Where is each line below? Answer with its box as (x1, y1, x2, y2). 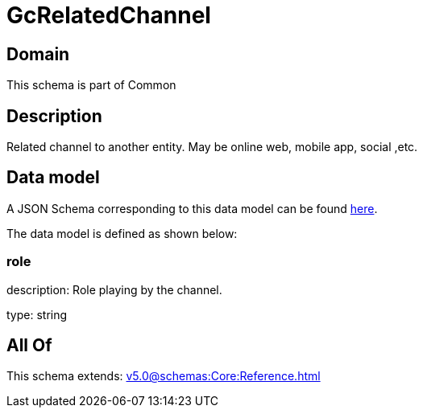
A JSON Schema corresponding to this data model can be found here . (6, 201, 378, 215)
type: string (6, 307, 68, 322)
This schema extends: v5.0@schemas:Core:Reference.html (6, 369, 321, 383)
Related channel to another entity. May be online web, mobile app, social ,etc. (6, 140, 418, 154)
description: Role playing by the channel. (6, 282, 222, 297)
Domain (6, 43, 70, 64)
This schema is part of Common (6, 78, 176, 92)
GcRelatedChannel (6, 2, 211, 29)
